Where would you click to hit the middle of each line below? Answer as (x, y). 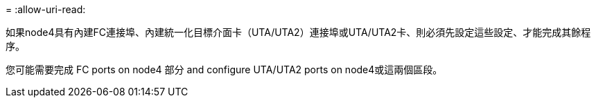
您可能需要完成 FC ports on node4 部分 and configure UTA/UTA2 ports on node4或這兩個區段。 (224, 69)
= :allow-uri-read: (46, 9)
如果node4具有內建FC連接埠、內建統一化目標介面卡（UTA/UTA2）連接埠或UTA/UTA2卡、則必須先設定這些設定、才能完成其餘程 (298, 32)
